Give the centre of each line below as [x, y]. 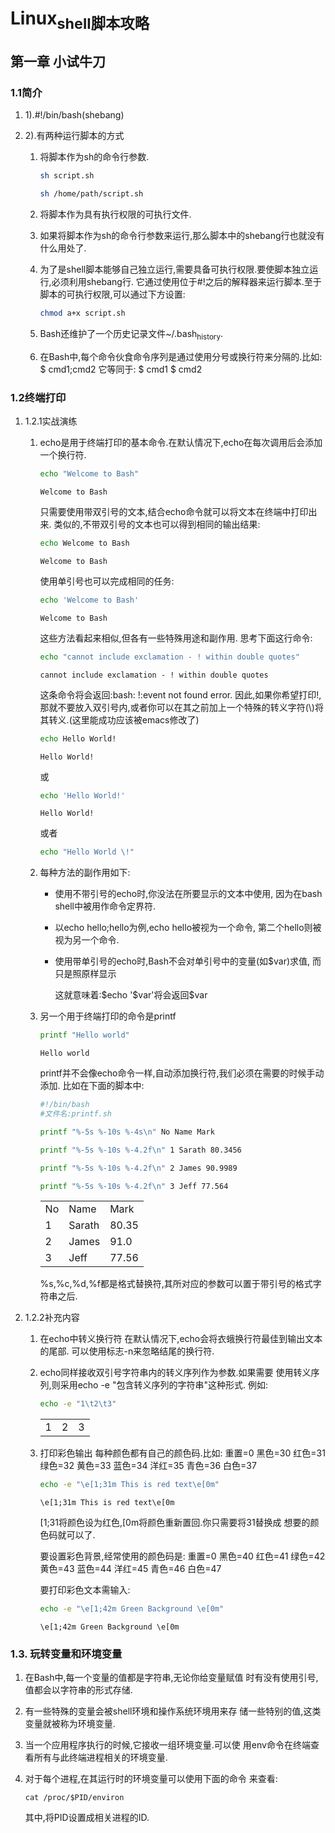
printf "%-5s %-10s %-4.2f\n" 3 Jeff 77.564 [134, 1186]
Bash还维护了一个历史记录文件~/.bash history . [131, 335]
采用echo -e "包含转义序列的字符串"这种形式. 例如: [163, 1385]
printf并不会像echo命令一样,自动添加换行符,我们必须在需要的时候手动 [182, 1073]
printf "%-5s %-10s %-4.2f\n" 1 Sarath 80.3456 [140, 1150]
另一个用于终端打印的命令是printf [108, 1016]
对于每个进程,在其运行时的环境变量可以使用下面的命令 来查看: [151, 1779]
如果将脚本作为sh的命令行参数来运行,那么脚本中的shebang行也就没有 [182, 236]
